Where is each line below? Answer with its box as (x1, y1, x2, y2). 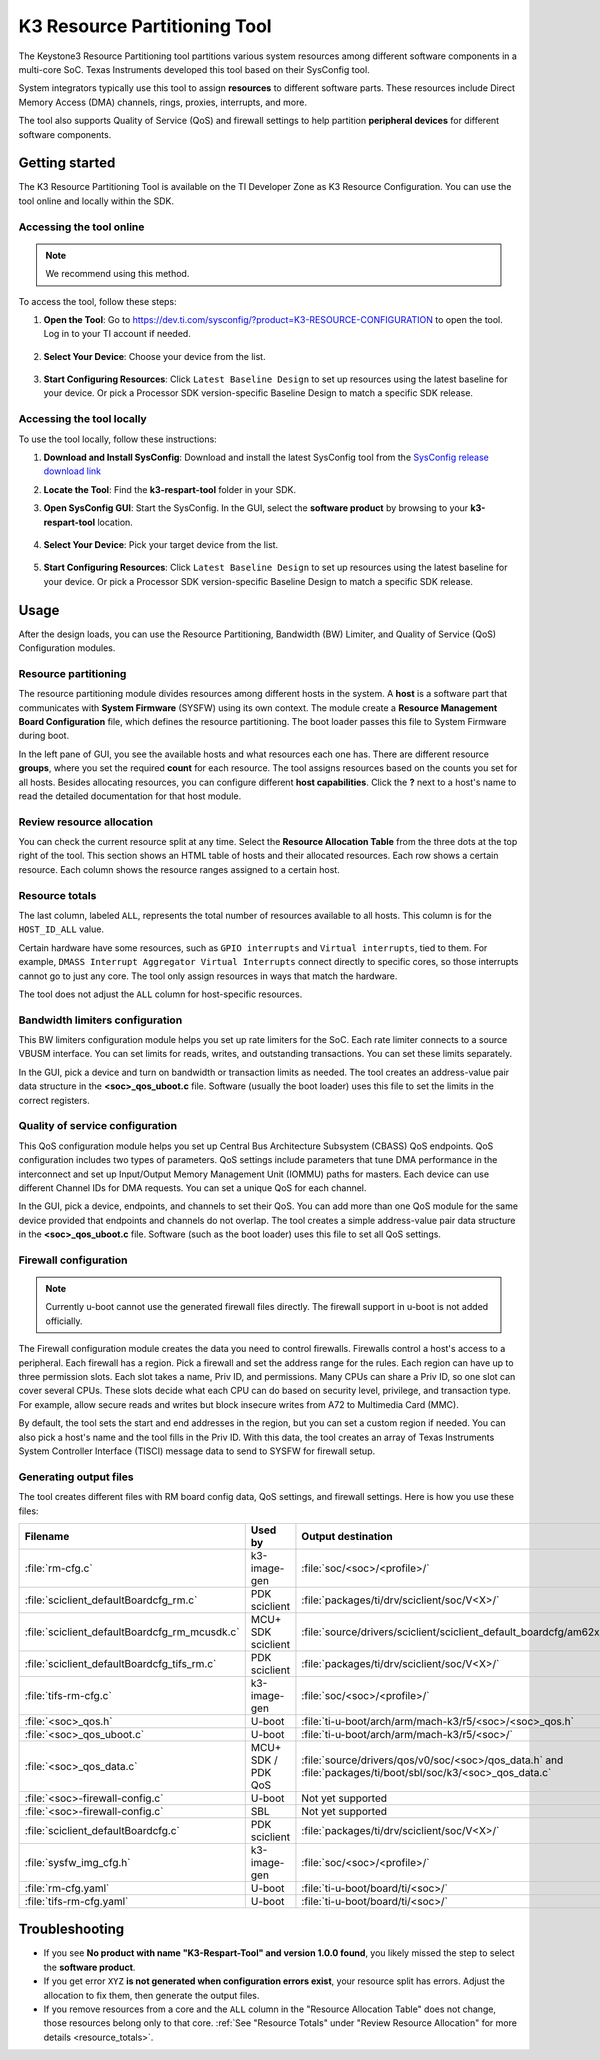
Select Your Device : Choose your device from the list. (43, 350, 266, 362)
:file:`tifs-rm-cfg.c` (24, 1688, 112, 1702)
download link (43, 465, 102, 477)
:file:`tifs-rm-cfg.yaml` (24, 1894, 129, 1908)
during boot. (18, 730, 70, 742)
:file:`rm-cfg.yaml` (24, 1881, 110, 1895)
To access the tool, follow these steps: (18, 295, 177, 307)
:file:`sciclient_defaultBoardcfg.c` (24, 1823, 180, 1837)
